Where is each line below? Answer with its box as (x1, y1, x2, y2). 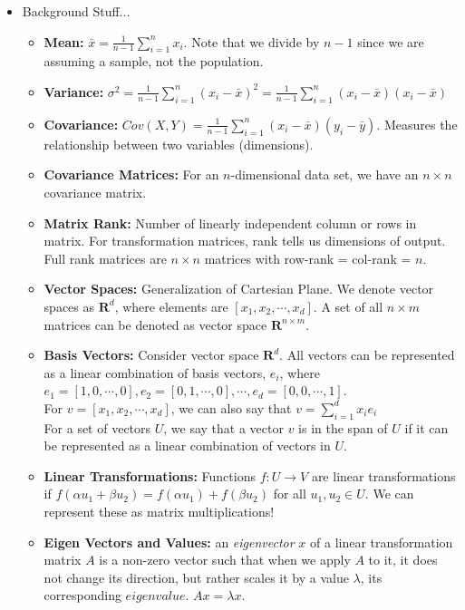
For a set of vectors (44, 418, 151, 437)
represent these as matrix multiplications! (44, 502, 275, 521)
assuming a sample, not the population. (44, 52, 264, 71)
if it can (404, 418, 449, 437)
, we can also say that (170, 398, 292, 417)
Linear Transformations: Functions (44, 466, 256, 485)
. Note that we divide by (183, 32, 320, 51)
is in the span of (298, 418, 388, 437)
